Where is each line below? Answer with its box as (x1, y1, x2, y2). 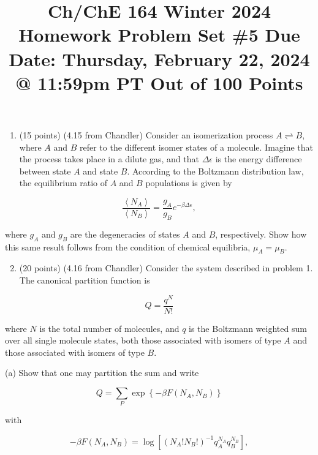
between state (19, 164, 71, 177)
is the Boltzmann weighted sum (189, 322, 307, 334)
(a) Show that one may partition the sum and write (5, 366, 199, 379)
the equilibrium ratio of (19, 176, 108, 189)
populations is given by (145, 176, 232, 189)
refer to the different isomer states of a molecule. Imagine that (79, 140, 314, 153)
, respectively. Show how (215, 227, 307, 240)
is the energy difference (215, 152, 302, 165)
